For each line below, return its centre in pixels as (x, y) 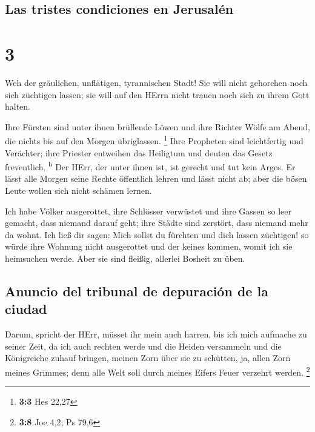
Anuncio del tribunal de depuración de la (137, 291)
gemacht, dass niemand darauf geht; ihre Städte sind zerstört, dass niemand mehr (157, 223)
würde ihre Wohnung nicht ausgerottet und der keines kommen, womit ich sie (149, 246)
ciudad (26, 309)
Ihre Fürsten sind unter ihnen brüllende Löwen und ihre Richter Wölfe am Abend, (157, 126)
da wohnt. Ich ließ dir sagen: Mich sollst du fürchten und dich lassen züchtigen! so (157, 234)
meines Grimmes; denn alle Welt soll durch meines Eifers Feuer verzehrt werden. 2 (157, 371)
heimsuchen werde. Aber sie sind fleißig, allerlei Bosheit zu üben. (125, 258)
